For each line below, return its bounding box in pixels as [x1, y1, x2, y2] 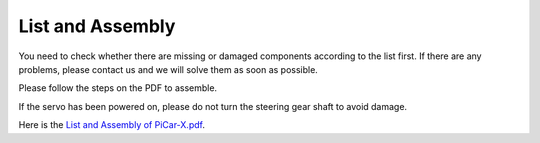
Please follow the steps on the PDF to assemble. [18, 82, 218, 94]
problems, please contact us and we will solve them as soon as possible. [18, 63, 319, 75]
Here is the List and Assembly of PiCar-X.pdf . [18, 119, 205, 131]
